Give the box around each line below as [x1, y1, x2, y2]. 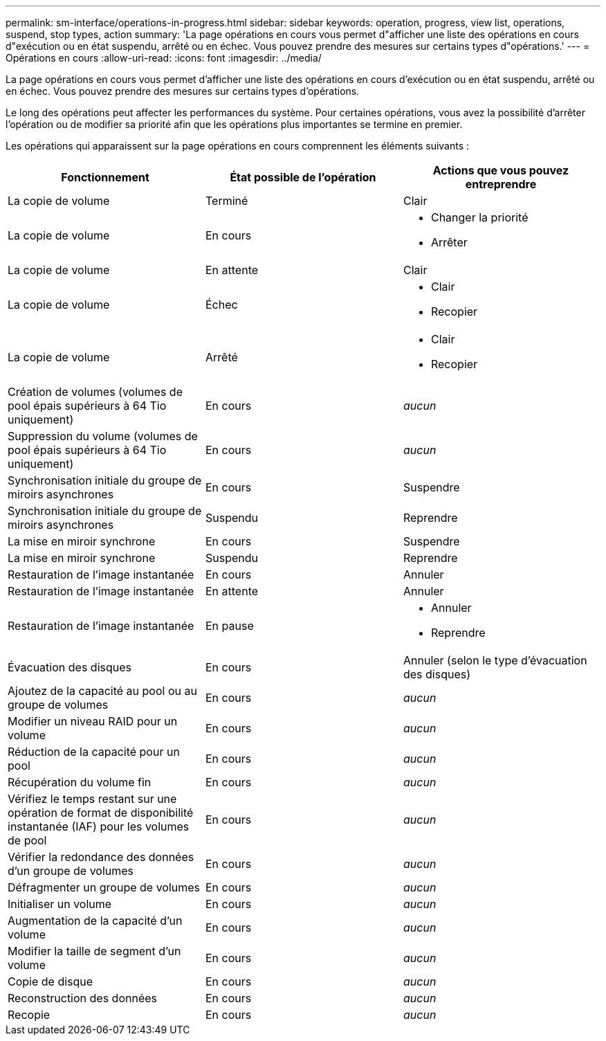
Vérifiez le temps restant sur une [8, 792, 177, 806]
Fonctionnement [61, 170, 149, 184]
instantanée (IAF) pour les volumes [8, 820, 190, 833]
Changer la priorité [430, 210, 529, 224]
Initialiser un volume [8, 897, 112, 911]
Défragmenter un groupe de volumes [8, 880, 201, 894]
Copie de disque [8, 975, 93, 988]
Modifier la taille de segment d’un [8, 944, 181, 958]
